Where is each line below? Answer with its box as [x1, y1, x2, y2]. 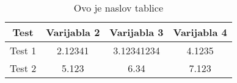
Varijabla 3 [109, 25, 164, 39]
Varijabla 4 [173, 25, 227, 39]
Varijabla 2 [46, 25, 100, 39]
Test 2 [10, 61, 37, 75]
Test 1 [10, 43, 37, 57]
